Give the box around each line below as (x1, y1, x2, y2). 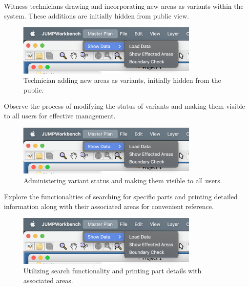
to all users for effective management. (4, 111, 116, 121)
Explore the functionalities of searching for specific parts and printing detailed (4, 191, 238, 202)
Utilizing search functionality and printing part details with (23, 266, 202, 276)
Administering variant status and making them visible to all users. (23, 175, 222, 185)
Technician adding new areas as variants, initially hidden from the (23, 75, 221, 85)
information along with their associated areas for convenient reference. (4, 201, 214, 211)
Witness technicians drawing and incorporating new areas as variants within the (4, 1, 244, 11)
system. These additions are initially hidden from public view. (4, 10, 189, 20)
